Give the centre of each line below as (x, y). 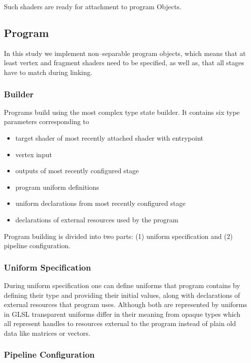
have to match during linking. (48, 72)
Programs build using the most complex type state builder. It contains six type (122, 112)
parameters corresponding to (46, 121)
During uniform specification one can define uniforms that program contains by (122, 285)
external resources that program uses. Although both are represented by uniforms (125, 304)
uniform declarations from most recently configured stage (100, 203)
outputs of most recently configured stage (77, 171)
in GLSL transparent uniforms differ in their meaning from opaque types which (122, 314)
